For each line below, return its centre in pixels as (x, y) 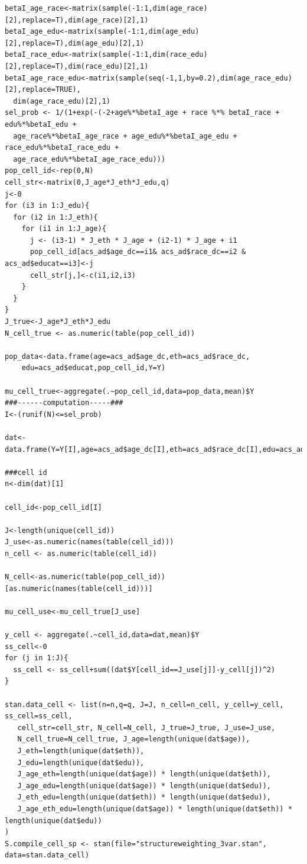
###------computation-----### (64, 403)
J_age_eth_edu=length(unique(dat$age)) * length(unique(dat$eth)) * (155, 809)
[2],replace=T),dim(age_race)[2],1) (77, 20)
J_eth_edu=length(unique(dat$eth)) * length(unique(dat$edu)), (144, 797)
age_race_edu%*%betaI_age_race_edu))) (89, 159)
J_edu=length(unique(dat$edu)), (81, 762)
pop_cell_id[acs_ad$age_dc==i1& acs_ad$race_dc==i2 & (138, 252)
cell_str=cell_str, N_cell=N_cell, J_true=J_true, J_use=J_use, (146, 728)
